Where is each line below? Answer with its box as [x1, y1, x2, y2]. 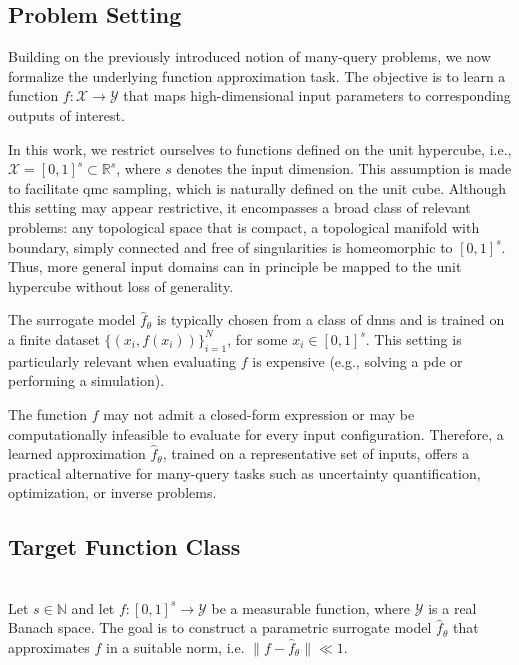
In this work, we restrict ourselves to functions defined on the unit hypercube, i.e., [8, 138, 512, 159]
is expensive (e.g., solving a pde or [252, 350, 463, 371]
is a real [428, 597, 477, 618]
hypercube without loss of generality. [8, 275, 234, 296]
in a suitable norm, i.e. [105, 636, 245, 657]
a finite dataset [8, 328, 100, 349]
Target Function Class [8, 531, 241, 562]
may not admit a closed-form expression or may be [103, 403, 415, 424]
